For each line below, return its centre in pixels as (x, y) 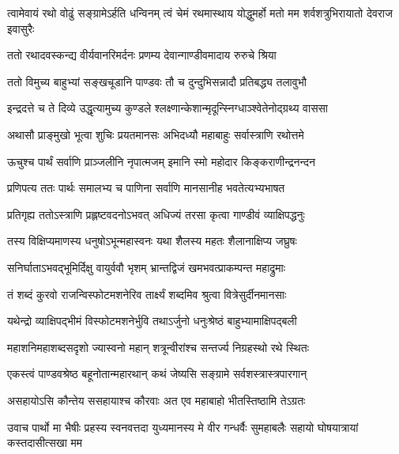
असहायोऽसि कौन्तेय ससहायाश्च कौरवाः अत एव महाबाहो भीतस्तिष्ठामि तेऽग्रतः (156, 400)
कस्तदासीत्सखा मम (45, 443)
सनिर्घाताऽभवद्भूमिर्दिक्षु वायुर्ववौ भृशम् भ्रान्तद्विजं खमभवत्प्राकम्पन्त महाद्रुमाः (147, 267)
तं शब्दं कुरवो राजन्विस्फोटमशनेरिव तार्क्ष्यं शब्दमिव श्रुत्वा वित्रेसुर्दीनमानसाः (147, 294)
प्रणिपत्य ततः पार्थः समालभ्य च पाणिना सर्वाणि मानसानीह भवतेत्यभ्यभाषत (146, 188)
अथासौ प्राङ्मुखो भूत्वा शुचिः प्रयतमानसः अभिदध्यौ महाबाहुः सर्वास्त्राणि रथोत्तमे (156, 134)
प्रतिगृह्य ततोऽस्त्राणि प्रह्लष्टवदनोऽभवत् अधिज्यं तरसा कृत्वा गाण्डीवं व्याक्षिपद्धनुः (156, 214)
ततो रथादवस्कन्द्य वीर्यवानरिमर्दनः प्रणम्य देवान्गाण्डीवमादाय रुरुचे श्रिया (142, 55)
